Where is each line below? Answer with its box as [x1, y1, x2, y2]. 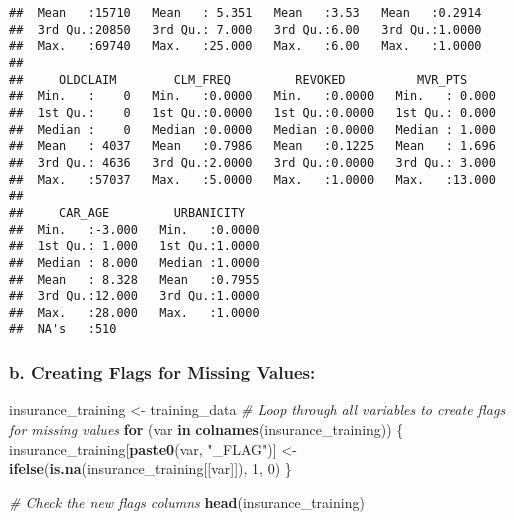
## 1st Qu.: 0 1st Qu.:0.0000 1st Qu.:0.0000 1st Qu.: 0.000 [9, 105, 496, 120]
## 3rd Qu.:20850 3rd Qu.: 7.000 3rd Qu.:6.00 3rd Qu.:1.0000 [9, 22, 482, 37]
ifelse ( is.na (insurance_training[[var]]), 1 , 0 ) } [9, 458, 292, 479]
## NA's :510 [9, 322, 117, 337]
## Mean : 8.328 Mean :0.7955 [9, 272, 260, 287]
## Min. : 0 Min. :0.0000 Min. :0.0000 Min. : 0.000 [9, 89, 496, 104]
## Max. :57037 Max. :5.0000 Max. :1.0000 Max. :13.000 [9, 172, 496, 187]
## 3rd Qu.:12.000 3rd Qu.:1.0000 [9, 289, 260, 304]
